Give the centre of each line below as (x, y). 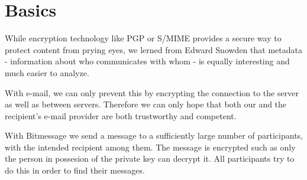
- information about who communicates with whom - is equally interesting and (147, 61)
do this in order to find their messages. (75, 170)
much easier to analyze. (47, 72)
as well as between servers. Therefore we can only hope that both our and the (146, 104)
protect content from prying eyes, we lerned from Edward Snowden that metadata (153, 49)
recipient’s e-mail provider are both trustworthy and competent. (121, 115)
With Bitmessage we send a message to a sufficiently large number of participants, (154, 135)
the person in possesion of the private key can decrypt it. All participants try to (150, 158)
